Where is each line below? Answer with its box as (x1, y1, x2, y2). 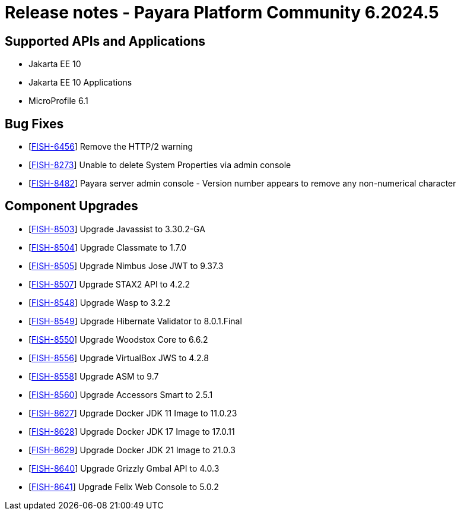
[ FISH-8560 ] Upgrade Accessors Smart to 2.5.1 (28, 389, 213, 400)
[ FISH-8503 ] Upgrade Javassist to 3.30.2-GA (28, 223, 205, 234)
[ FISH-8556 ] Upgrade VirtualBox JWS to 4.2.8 (28, 352, 209, 363)
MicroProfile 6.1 (28, 96, 88, 106)
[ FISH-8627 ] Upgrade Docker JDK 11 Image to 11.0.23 (28, 407, 237, 418)
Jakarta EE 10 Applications (28, 77, 132, 88)
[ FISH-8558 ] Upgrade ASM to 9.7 (28, 371, 159, 381)
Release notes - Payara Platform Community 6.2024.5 (5, 2, 439, 23)
